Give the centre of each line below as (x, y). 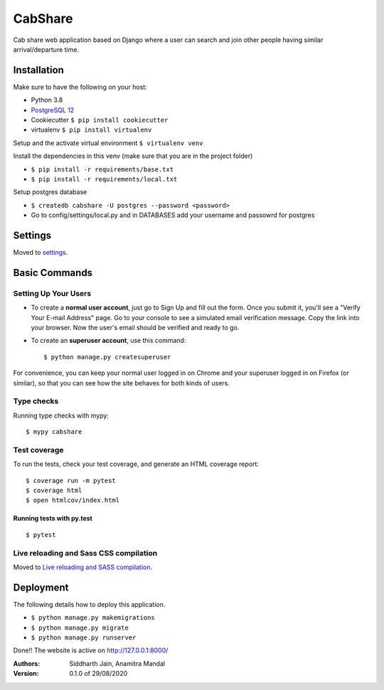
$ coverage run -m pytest (71, 481)
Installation (38, 70)
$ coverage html (54, 490)
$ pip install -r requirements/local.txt (104, 179)
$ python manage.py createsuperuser (107, 357)
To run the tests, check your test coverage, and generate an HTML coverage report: (136, 464)
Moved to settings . (41, 253)
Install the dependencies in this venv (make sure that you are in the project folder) (133, 156)
